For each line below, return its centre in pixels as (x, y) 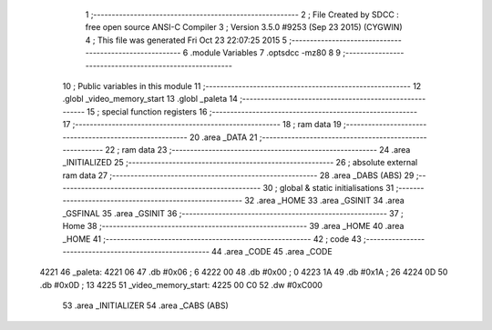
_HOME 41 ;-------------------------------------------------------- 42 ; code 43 (212, 239)
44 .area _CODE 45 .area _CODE (272, 252)
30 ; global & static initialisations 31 (328, 188)
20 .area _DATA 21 (223, 137)
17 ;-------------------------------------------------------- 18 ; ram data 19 (202, 125)
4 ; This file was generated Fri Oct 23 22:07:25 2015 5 (186, 40)
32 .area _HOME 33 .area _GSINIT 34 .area (324, 201)
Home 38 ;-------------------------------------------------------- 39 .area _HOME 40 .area (233, 226)
